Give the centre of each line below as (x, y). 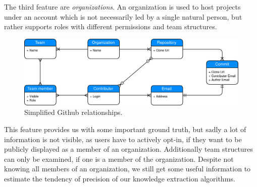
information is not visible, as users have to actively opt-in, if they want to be (123, 139)
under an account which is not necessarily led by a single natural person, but (123, 16)
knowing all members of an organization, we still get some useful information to (127, 169)
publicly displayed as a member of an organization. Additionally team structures (128, 149)
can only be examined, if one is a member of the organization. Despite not (119, 159)
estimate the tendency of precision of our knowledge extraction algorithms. (120, 179)
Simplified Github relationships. (73, 112)
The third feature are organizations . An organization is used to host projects (122, 7)
